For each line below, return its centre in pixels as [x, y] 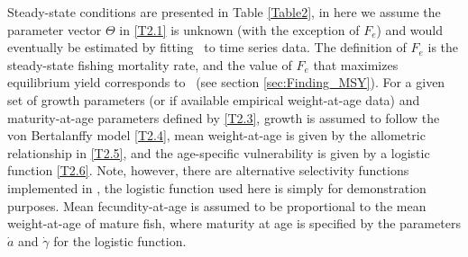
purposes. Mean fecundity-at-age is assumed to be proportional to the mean [217, 205]
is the [443, 47]
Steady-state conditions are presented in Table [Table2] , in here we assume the [224, 12]
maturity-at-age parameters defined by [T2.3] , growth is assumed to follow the [224, 117]
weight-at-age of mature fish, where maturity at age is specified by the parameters [234, 223]
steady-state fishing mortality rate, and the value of [150, 64]
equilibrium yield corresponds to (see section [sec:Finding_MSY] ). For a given [226, 82]
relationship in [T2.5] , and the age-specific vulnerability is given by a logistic [219, 152]
